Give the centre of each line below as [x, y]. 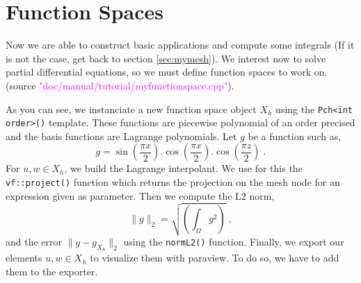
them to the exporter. [52, 271]
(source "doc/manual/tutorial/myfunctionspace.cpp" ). [120, 85]
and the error [34, 241]
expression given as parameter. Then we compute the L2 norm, [140, 195]
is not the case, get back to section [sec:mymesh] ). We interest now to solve [166, 58]
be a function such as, [295, 136]
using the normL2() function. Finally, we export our [234, 241]
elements [24, 258]
